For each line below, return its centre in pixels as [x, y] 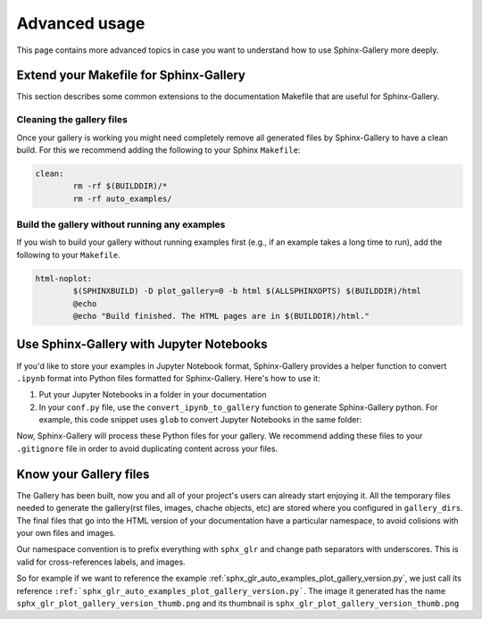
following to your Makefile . [68, 255]
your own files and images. [66, 532]
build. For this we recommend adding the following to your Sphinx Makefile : [158, 150]
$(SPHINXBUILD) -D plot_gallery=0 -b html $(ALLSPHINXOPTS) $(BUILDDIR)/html [247, 291]
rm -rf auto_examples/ [123, 198]
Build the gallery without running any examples [121, 225]
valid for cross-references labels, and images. [101, 562]
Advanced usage [81, 23]
